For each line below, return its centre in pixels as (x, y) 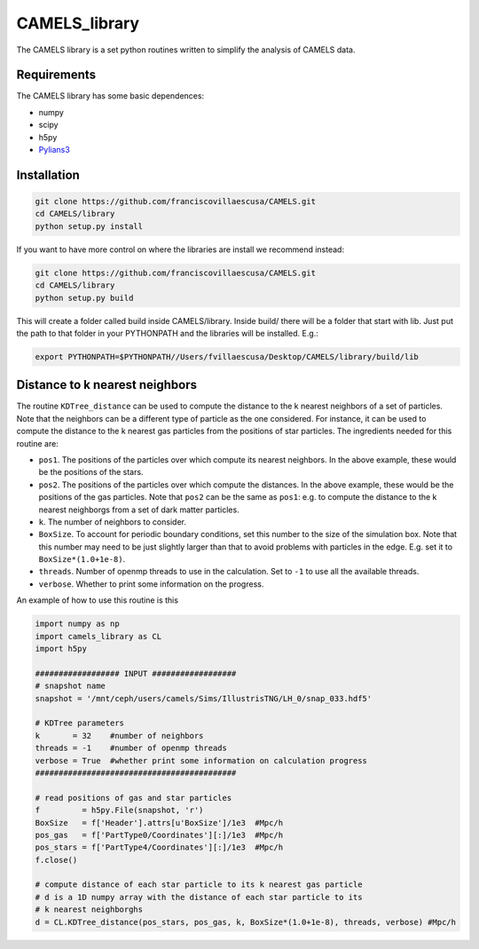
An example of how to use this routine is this (98, 600)
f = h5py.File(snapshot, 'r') (119, 811)
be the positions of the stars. (91, 472)
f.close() (56, 860)
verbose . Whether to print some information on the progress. (151, 584)
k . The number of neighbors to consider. (112, 522)
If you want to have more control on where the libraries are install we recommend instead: (181, 249)
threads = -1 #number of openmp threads (131, 748)
